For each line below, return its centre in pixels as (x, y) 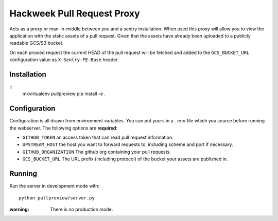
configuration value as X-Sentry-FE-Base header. (64, 60)
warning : (19, 209)
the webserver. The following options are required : (64, 128)
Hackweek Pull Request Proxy (75, 13)
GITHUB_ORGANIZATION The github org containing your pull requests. (97, 152)
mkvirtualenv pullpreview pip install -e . (64, 94)
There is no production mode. (82, 209)
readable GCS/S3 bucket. (37, 43)
